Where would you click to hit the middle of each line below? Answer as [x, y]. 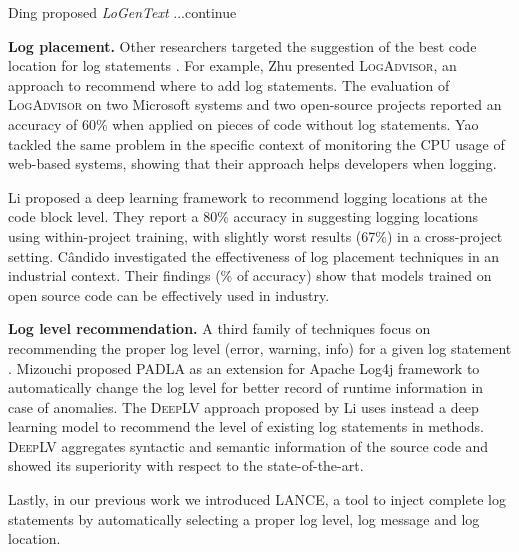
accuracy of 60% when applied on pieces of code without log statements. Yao [243, 123]
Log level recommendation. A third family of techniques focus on [219, 328]
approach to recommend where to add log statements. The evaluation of [229, 84]
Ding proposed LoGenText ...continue [122, 12]
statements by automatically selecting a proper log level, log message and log [244, 518]
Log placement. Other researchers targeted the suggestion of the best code [242, 45]
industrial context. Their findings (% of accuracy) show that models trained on [250, 275]
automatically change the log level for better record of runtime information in [246, 387]
